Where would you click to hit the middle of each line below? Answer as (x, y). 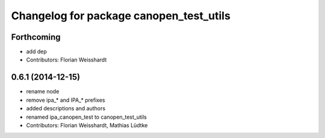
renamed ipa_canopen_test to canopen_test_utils (86, 117)
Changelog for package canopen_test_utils (121, 16)
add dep (37, 52)
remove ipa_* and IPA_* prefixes (66, 100)
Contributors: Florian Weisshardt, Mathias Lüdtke (87, 125)
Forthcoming (36, 37)
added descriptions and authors (66, 108)
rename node (43, 92)
